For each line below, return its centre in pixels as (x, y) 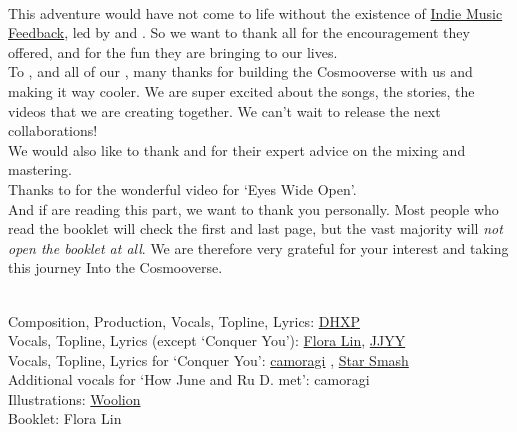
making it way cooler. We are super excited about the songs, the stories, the (241, 90)
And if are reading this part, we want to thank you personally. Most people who (253, 208)
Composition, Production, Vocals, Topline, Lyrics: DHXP (184, 320)
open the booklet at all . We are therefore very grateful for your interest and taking (258, 247)
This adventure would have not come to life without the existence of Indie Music (255, 12)
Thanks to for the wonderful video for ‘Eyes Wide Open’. (182, 188)
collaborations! (53, 130)
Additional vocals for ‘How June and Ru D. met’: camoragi (189, 379)
